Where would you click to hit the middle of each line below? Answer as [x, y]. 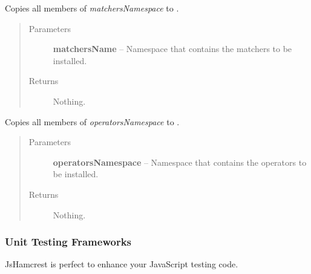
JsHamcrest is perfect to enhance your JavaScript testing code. [122, 264]
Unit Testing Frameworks [68, 242]
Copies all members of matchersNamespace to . [92, 8]
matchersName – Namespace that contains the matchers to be [172, 49]
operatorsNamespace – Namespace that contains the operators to [180, 162]
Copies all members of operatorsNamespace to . [92, 121]
